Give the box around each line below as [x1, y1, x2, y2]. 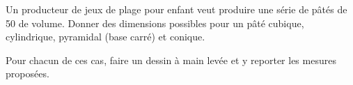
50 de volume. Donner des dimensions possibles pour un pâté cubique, [6, 15, 304, 30]
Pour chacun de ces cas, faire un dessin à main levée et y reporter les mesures [6, 52, 336, 67]
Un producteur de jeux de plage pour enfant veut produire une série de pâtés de [6, 2, 347, 16]
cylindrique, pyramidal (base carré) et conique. [6, 29, 205, 44]
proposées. [6, 66, 49, 81]
